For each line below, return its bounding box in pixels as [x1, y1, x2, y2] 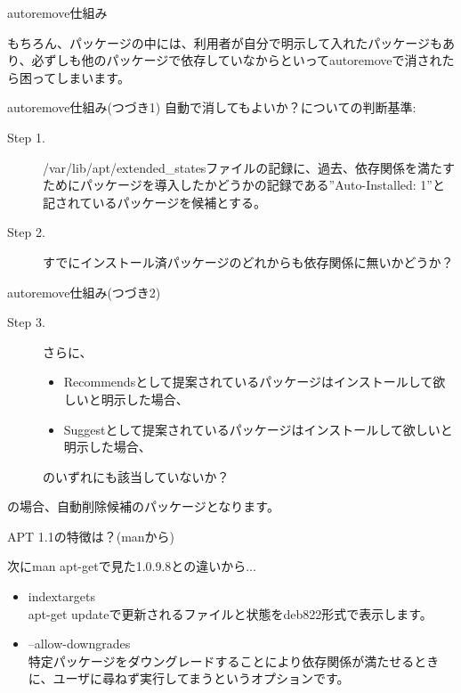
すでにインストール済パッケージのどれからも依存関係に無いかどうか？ [43, 252, 454, 271]
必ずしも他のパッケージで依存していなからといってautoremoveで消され [31, 51, 442, 69]
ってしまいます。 [31, 68, 130, 86]
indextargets [28, 587, 95, 606]
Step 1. [7, 127, 45, 146]
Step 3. [7, 313, 45, 331]
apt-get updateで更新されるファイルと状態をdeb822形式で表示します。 [28, 604, 433, 623]
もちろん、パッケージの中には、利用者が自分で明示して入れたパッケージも [7, 33, 443, 52]
